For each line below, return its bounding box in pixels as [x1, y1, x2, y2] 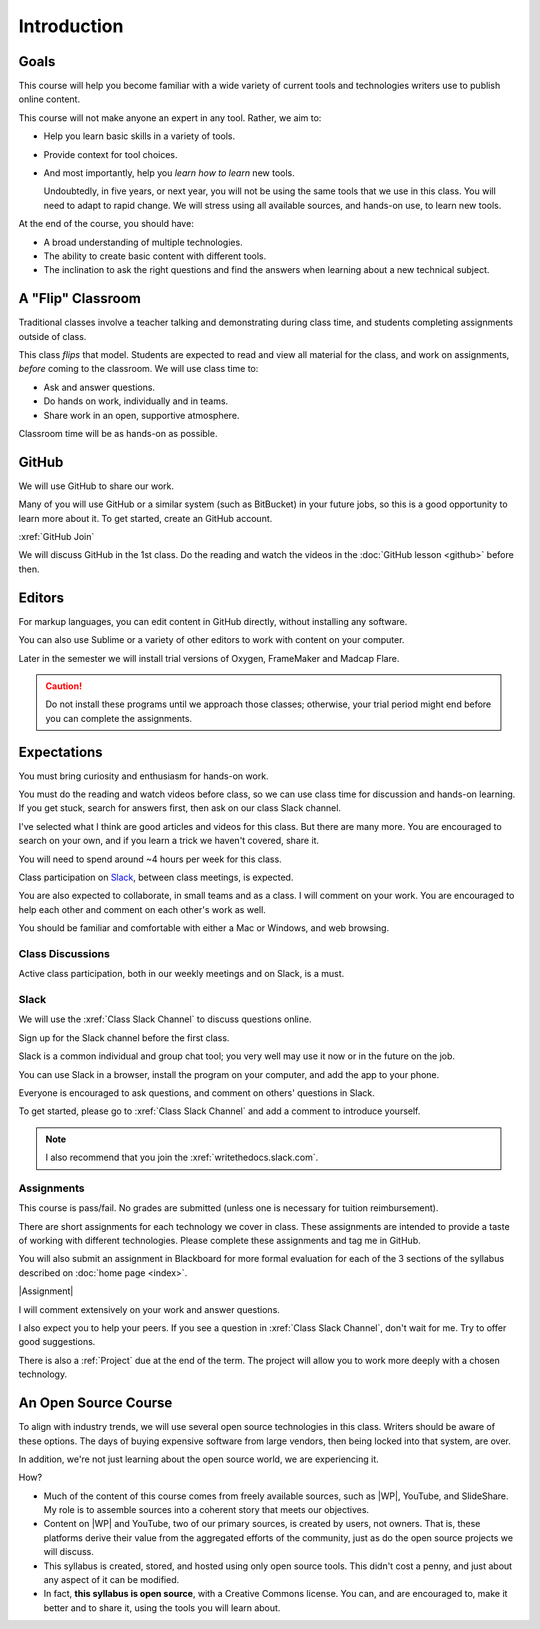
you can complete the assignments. [45, 712, 193, 724]
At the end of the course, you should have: [18, 218, 194, 230]
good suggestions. [18, 1336, 96, 1348]
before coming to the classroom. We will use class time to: [18, 363, 259, 375]
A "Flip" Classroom [18, 290, 142, 307]
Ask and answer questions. [43, 381, 155, 393]
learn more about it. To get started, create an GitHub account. [18, 512, 273, 524]
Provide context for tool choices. [43, 148, 178, 160]
